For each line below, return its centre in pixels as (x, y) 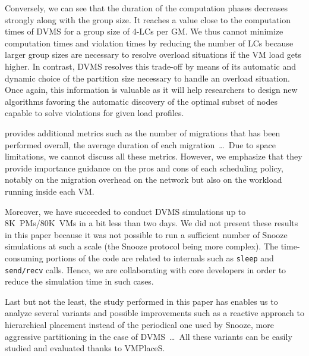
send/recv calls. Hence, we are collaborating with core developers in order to (146, 269)
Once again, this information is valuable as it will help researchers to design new (151, 90)
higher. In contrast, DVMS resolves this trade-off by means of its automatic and (151, 66)
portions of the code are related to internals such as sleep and (160, 257)
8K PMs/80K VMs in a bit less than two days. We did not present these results (152, 223)
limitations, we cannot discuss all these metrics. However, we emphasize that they (154, 156)
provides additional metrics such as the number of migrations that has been (143, 132)
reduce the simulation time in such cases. (79, 281)
